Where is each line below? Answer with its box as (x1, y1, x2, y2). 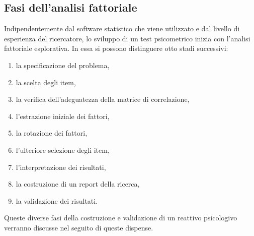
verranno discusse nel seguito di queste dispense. (4, 222, 153, 232)
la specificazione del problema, (16, 60, 110, 70)
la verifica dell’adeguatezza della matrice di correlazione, (16, 94, 190, 104)
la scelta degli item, (16, 77, 76, 87)
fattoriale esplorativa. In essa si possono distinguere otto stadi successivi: (4, 43, 228, 53)
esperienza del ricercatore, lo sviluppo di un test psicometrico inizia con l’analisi (4, 33, 250, 43)
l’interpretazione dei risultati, (16, 161, 106, 172)
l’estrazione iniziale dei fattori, (16, 110, 110, 121)
